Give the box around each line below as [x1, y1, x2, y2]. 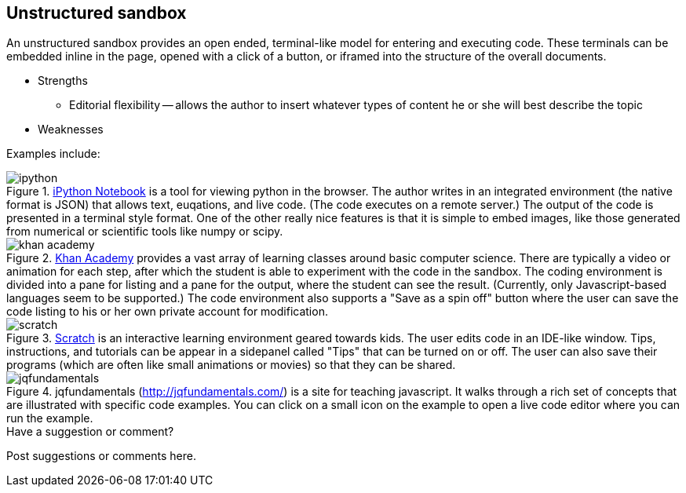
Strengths [38, 74, 88, 88]
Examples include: [6, 147, 100, 161]
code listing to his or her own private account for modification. [6, 305, 328, 319]
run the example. [6, 411, 93, 425]
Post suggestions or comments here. [6, 449, 196, 463]
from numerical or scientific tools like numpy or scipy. [6, 225, 283, 239]
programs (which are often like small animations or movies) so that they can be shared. [6, 358, 456, 372]
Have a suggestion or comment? [6, 425, 174, 439]
